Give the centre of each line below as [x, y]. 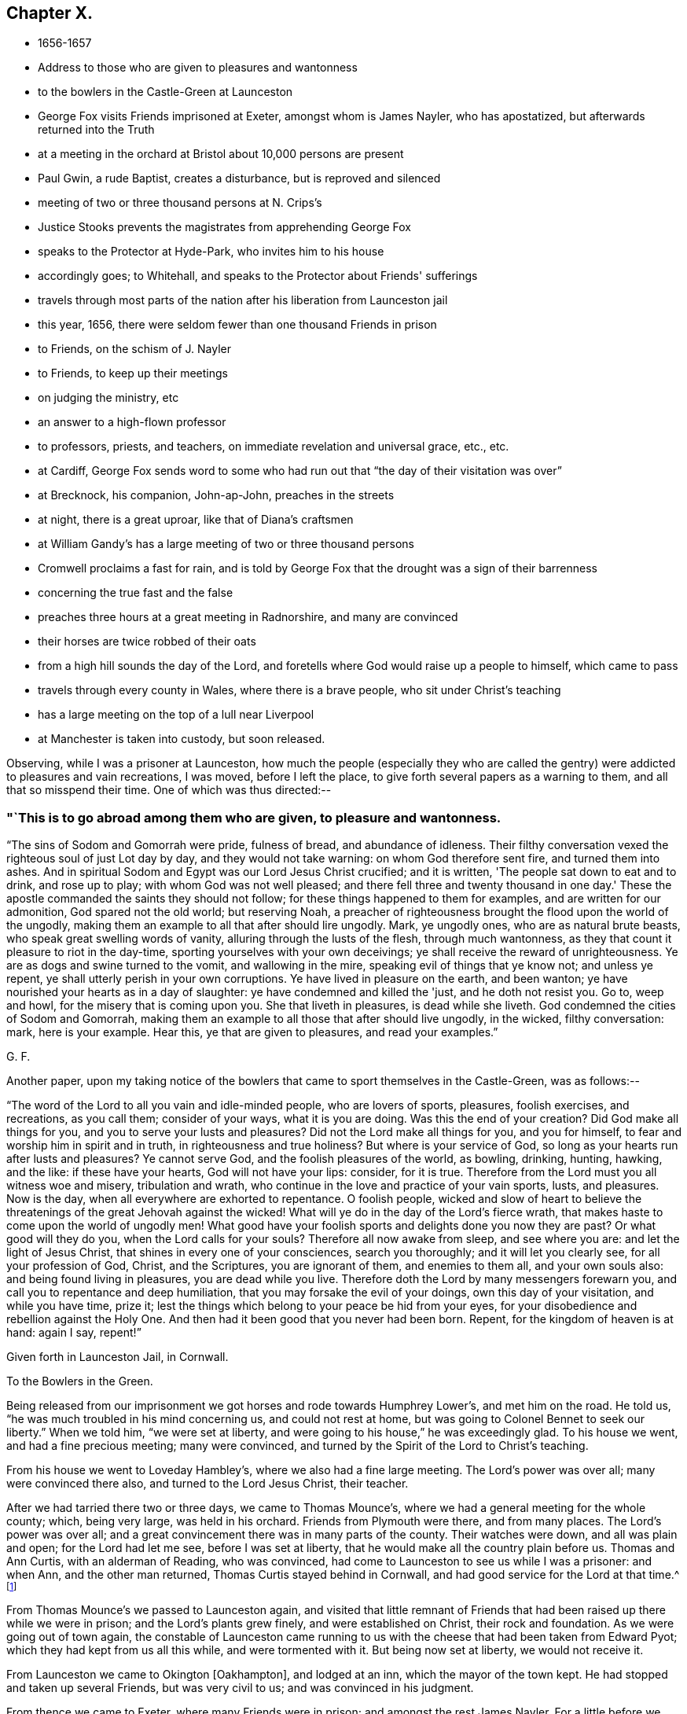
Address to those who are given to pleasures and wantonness [198, 68]
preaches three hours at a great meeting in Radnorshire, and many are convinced [248, 617]
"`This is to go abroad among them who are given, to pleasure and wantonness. [254, 817]
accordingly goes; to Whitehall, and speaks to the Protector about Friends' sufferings [258, 276]
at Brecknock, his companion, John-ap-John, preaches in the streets [216, 495]
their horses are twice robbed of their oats [147, 642]
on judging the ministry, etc [108, 398]
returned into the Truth [96, 130]
